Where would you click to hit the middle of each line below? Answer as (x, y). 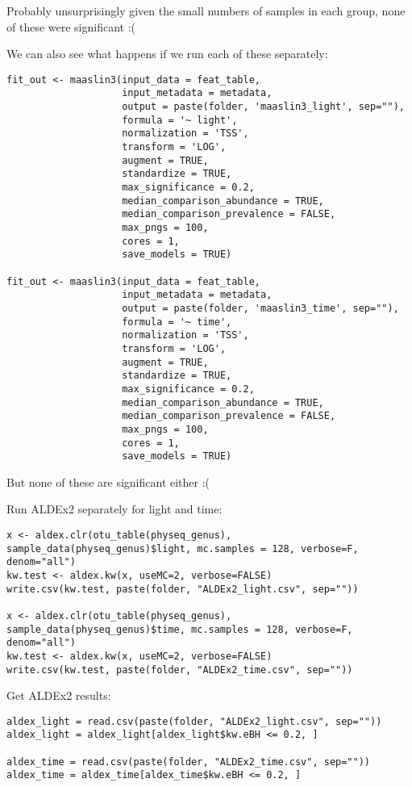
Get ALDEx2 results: (59, 695)
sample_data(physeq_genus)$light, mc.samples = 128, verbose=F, (183, 548)
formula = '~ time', (177, 322)
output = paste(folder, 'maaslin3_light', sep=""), (263, 107)
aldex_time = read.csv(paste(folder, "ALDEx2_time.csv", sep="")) (189, 762)
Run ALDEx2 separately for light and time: (114, 509)
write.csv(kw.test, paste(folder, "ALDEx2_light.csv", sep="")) (183, 589)
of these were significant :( (71, 26)
